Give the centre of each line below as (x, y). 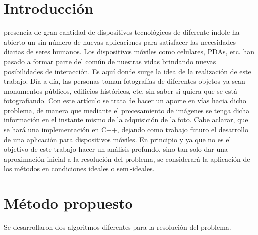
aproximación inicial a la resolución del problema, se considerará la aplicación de (127, 159)
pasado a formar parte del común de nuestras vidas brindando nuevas (110, 61)
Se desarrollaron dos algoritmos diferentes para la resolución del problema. (118, 227)
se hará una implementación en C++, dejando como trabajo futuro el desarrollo (126, 130)
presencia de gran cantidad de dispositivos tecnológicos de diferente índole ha (122, 32)
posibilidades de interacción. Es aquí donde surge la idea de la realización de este (128, 71)
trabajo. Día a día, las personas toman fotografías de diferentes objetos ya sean (125, 81)
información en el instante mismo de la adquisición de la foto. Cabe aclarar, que (126, 120)
